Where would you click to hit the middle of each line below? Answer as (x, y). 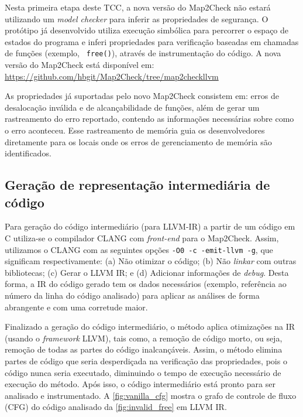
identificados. (28, 153)
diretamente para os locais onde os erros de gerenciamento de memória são (138, 141)
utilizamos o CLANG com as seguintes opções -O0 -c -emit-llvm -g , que (139, 249)
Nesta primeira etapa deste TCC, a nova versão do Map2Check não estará (138, 7)
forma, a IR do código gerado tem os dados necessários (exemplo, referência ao (146, 284)
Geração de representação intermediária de (137, 185)
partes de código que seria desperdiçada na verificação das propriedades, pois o (146, 360)
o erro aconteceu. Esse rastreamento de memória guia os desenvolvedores (135, 130)
